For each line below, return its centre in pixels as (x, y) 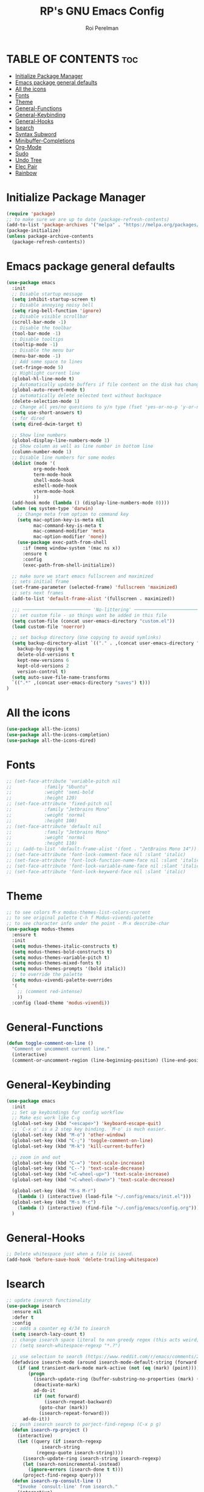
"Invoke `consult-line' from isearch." (68, 1487)
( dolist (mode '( (34, 463)
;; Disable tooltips (38, 339)
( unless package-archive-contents (50, 236)
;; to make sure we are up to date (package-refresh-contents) (88, 219)
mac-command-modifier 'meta (69, 531)
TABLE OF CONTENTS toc (72, 59)
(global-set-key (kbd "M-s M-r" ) (54, 1191)
